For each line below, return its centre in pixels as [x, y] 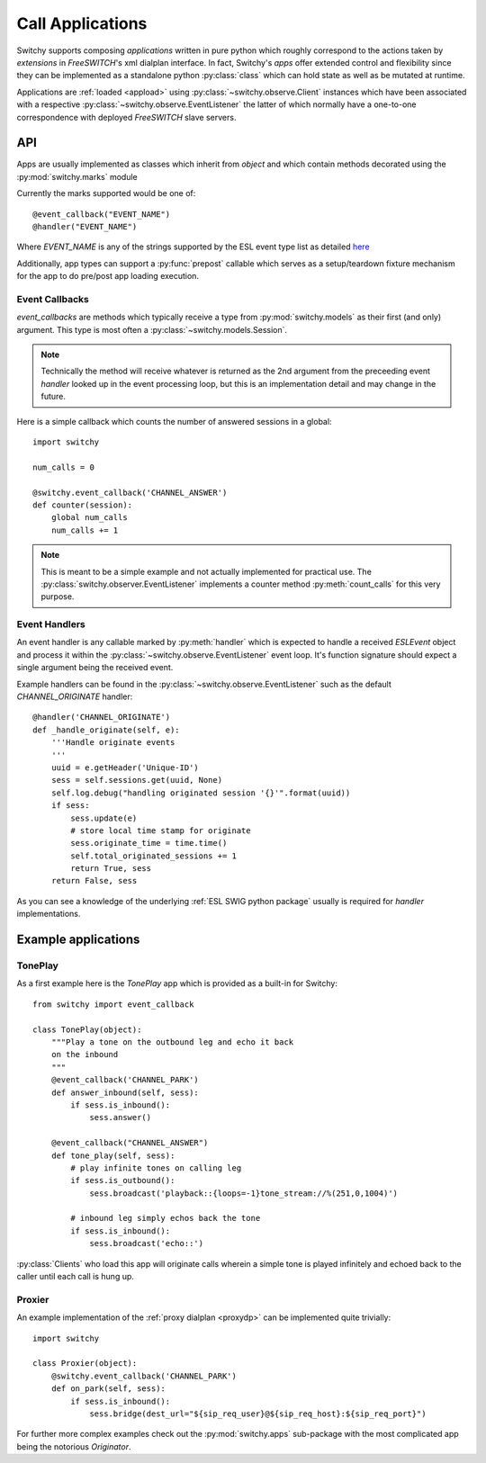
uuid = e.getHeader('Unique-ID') [125, 767]
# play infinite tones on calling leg [156, 1168]
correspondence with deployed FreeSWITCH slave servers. [126, 117]
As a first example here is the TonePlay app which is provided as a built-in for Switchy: [177, 983]
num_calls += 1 [85, 530]
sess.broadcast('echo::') [147, 1243]
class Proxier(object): [85, 1364]
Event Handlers [51, 624]
